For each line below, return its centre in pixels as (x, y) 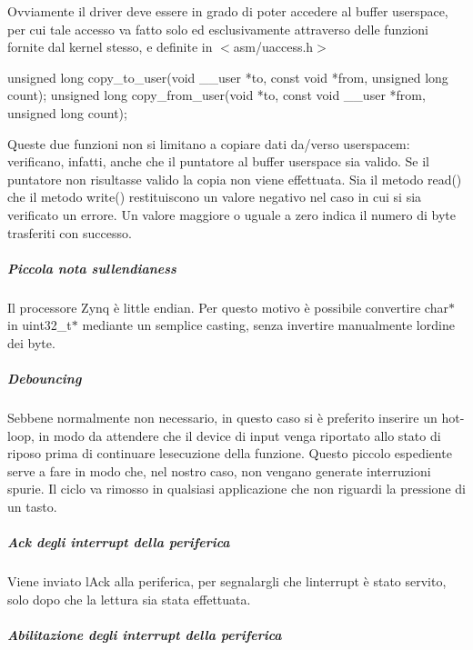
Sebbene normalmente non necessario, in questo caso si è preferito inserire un (222, 418)
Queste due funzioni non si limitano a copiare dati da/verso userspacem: (209, 143)
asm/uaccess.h (273, 47)
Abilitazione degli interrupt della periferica (145, 634)
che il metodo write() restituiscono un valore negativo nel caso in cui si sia (215, 197)
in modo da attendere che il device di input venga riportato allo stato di (240, 435)
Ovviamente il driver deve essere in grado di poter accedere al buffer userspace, (228, 11)
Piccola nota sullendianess (92, 268)
